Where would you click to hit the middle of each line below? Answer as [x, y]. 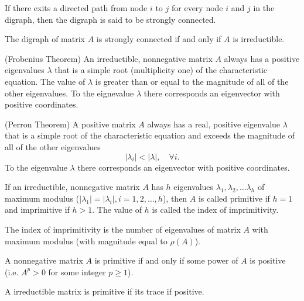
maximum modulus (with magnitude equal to [86, 241]
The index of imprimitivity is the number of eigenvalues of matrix [123, 229]
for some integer [77, 271]
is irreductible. [259, 39]
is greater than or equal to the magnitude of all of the [192, 81]
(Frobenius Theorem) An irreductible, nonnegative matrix [109, 58]
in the [264, 8]
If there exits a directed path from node [76, 8]
